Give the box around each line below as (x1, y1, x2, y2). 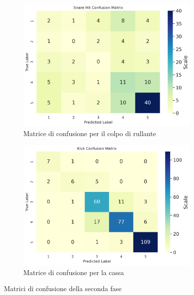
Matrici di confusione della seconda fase (4, 283, 122, 294)
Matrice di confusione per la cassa (23, 267, 124, 277)
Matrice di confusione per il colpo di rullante (23, 128, 156, 138)
